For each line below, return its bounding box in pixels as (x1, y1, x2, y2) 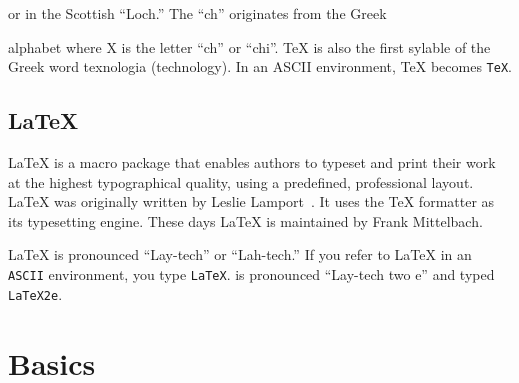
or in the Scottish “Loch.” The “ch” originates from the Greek (8, 3, 387, 23)
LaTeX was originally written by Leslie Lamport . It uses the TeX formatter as (8, 191, 495, 212)
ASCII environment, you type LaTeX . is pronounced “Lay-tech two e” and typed (8, 264, 495, 285)
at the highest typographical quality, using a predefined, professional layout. (8, 171, 474, 192)
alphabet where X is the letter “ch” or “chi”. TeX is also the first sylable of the (8, 36, 491, 57)
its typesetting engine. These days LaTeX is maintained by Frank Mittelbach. (8, 210, 483, 231)
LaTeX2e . (8, 283, 63, 304)
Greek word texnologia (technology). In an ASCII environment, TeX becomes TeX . (8, 56, 512, 77)
